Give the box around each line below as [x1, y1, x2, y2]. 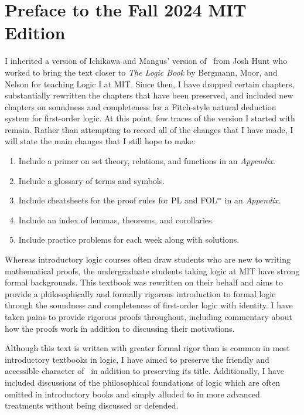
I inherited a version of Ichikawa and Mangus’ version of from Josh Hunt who [5, 55, 288, 67]
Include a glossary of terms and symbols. [18, 174, 165, 186]
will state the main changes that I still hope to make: [5, 135, 196, 147]
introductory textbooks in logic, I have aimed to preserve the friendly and [5, 353, 269, 365]
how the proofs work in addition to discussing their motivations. [5, 322, 235, 334]
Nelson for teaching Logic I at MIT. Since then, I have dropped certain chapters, [5, 77, 295, 90]
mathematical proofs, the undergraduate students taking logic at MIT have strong [5, 264, 300, 277]
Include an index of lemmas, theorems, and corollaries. [18, 213, 214, 226]
